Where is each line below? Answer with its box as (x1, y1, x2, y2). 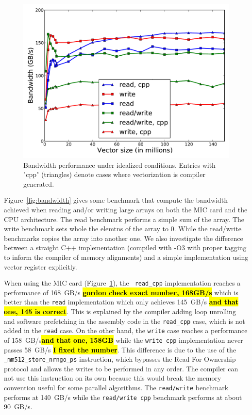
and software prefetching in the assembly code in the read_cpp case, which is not (4, 316, 245, 326)
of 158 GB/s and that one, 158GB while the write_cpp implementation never (4, 335, 243, 345)
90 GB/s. (4, 401, 33, 412)
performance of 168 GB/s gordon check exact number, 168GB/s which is (4, 287, 238, 297)
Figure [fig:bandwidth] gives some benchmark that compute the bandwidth (4, 195, 228, 205)
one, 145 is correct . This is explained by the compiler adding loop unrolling (4, 306, 236, 317)
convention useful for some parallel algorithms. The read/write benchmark (4, 383, 229, 393)
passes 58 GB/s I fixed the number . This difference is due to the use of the (4, 344, 236, 354)
